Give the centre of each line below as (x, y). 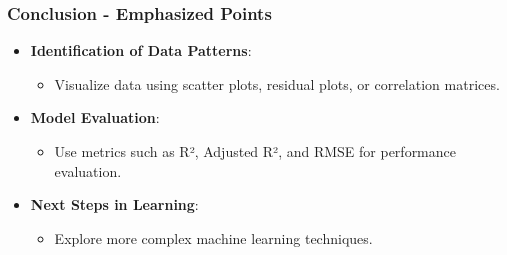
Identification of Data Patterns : (141, 50)
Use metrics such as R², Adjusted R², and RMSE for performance (255, 151)
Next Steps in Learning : (114, 204)
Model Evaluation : (95, 117)
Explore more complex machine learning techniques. (213, 237)
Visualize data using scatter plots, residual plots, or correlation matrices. (277, 83)
